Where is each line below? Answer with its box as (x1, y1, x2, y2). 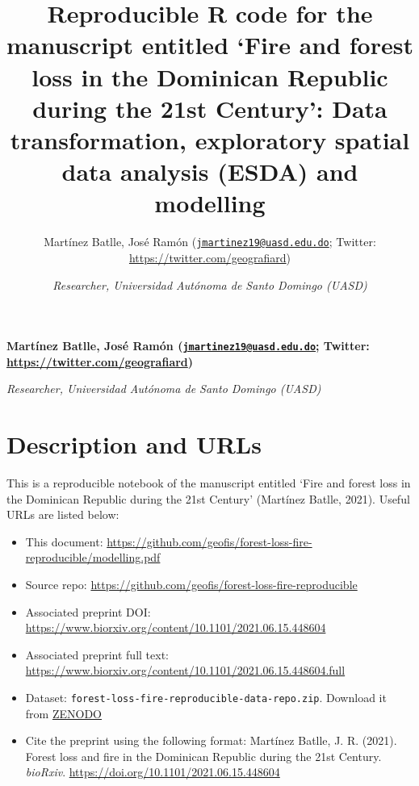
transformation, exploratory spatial (10, 123, 410, 156)
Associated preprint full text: (25, 646, 169, 663)
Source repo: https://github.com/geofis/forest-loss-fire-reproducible (25, 576, 358, 593)
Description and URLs (6, 428, 262, 461)
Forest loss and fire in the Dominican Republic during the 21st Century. (25, 747, 382, 764)
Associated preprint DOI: (25, 603, 151, 620)
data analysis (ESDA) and (61, 155, 358, 188)
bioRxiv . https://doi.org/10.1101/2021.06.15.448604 (25, 763, 280, 780)
